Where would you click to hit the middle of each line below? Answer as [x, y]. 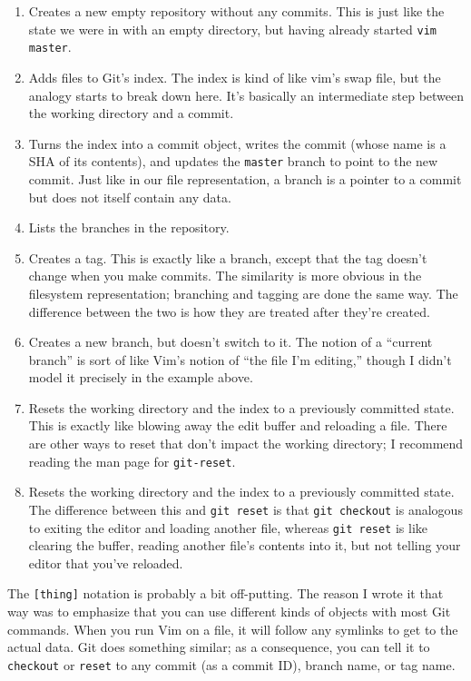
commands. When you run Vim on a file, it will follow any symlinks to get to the [233, 629]
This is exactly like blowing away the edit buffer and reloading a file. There [238, 425]
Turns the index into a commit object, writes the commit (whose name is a [237, 143]
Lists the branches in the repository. [129, 227]
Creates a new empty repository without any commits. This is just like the [236, 11]
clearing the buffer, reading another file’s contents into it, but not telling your [245, 545]
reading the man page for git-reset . [132, 461]
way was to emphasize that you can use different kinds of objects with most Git [229, 612]
